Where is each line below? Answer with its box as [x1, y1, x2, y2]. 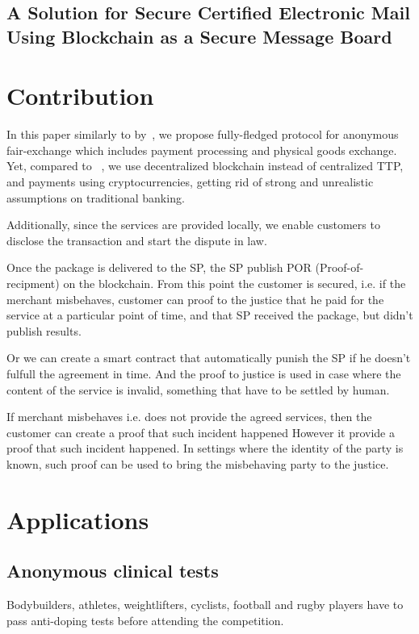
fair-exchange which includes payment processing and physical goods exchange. [6, 141, 397, 158]
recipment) [6, 275, 60, 292]
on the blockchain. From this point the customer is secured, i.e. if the [63, 275, 406, 292]
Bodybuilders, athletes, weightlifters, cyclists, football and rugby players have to [6, 596, 404, 613]
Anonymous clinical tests [6, 558, 219, 583]
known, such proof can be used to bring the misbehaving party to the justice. [6, 455, 389, 472]
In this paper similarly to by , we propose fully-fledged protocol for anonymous [6, 126, 399, 143]
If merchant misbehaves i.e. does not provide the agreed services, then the [6, 408, 372, 425]
